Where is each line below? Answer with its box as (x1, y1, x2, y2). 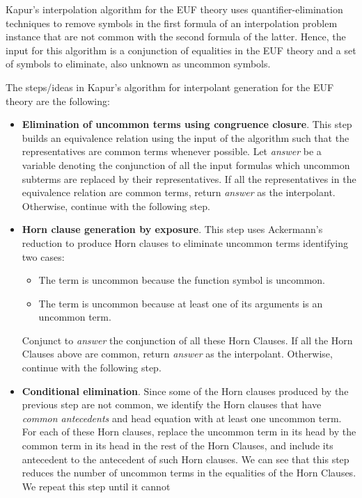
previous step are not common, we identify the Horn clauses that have (22, 397, 322, 412)
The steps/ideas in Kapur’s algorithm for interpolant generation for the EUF (6, 79, 334, 94)
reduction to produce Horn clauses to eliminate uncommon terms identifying (22, 235, 349, 250)
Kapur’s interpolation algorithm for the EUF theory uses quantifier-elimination (6, 2, 343, 16)
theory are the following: (6, 93, 110, 108)
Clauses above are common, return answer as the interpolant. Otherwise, (22, 346, 333, 361)
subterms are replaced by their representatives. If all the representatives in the (22, 171, 356, 186)
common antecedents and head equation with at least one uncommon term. (22, 410, 342, 425)
